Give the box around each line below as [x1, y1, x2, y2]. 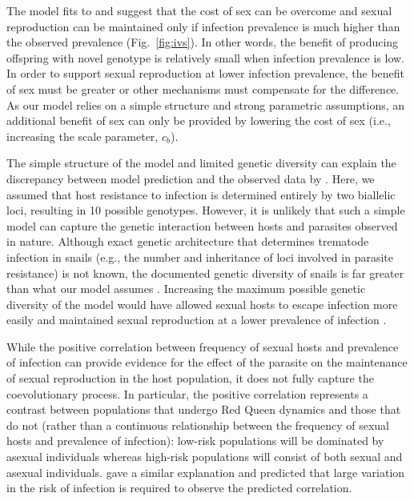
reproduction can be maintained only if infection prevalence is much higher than [6, 18, 400, 34]
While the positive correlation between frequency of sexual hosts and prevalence [6, 338, 399, 355]
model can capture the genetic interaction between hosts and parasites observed [6, 217, 398, 234]
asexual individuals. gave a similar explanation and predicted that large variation [6, 463, 405, 480]
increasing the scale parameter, [6, 127, 159, 144]
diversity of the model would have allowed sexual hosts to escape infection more [6, 295, 398, 312]
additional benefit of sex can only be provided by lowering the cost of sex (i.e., [6, 112, 391, 129]
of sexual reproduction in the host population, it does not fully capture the [6, 370, 374, 387]
